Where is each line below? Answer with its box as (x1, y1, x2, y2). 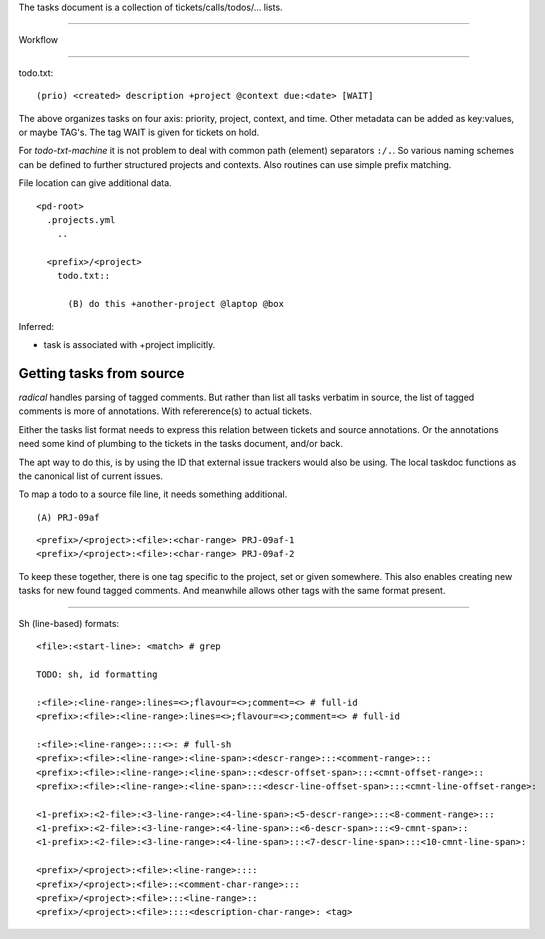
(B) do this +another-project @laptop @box (67, 298, 285, 310)
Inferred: (18, 320, 55, 332)
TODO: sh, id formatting (36, 668, 158, 680)
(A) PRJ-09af (36, 511, 100, 523)
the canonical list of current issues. (18, 470, 164, 482)
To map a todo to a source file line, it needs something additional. (18, 488, 288, 500)
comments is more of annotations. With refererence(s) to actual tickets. (18, 405, 312, 417)
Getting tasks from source (18, 365, 185, 382)
